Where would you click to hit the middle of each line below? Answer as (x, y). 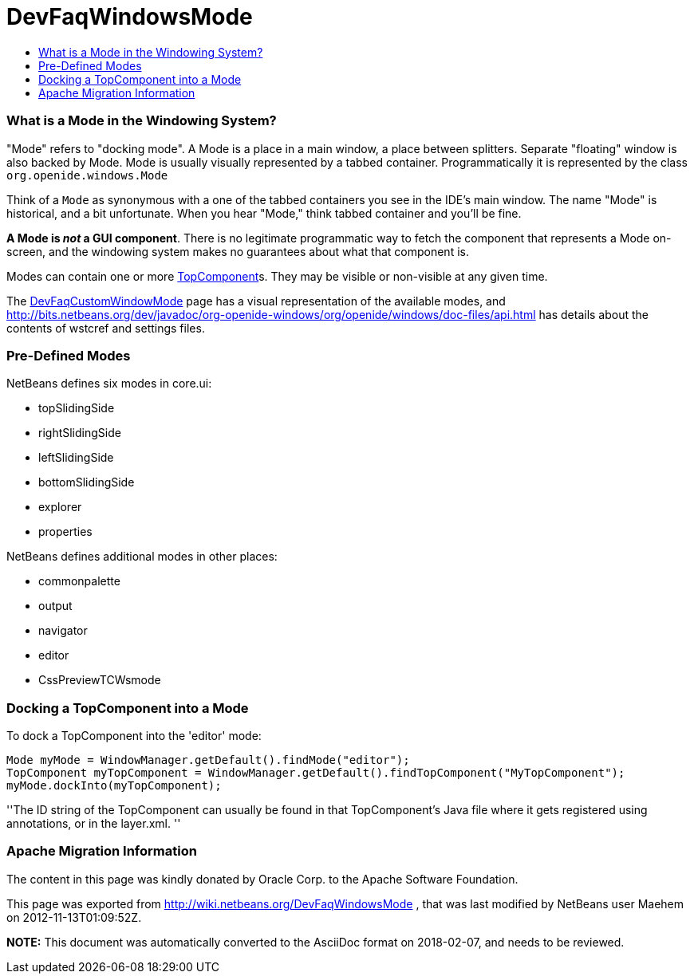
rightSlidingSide (80, 433)
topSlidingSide (77, 408)
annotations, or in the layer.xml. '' (94, 823)
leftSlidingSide (76, 458)
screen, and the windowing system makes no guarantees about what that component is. (238, 251)
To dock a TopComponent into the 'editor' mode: (134, 736)
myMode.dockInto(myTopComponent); (114, 785)
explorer (60, 507)
